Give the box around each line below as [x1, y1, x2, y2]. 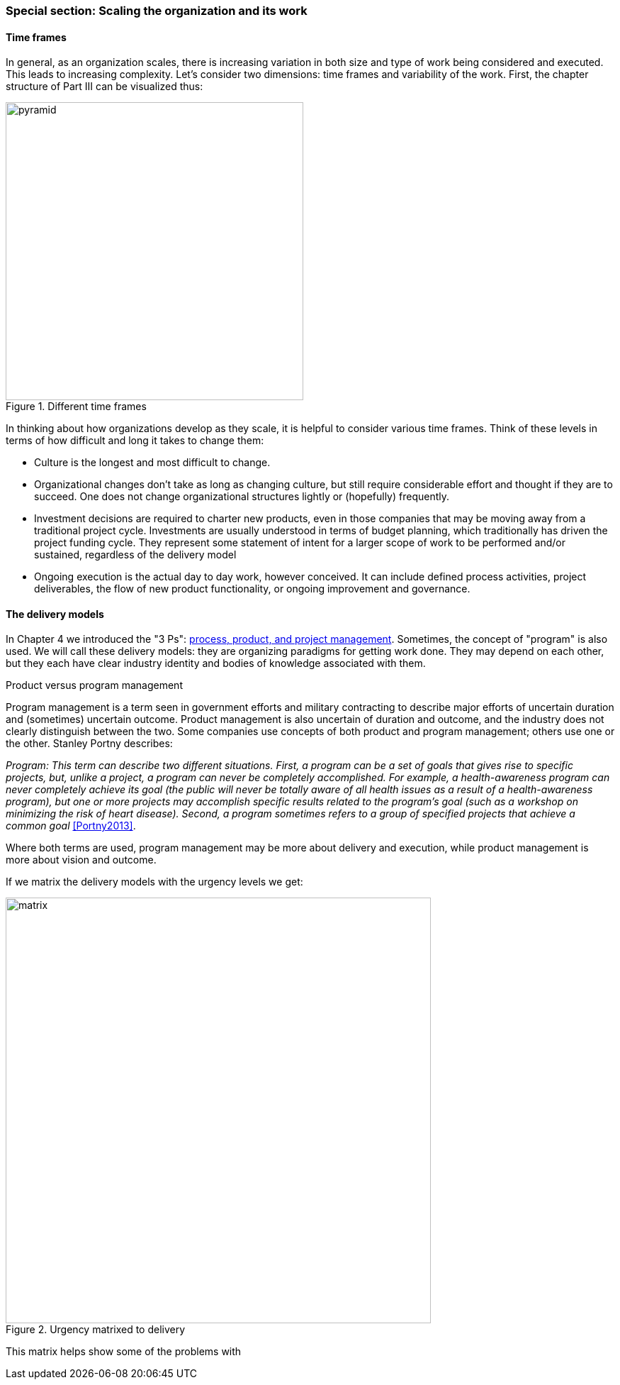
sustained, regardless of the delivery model [34, 548, 237, 561]
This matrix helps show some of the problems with [6, 1345, 242, 1358]
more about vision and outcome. [6, 854, 157, 866]
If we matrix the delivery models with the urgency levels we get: [6, 876, 303, 888]
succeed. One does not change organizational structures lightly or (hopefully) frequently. [34, 490, 450, 503]
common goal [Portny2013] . [6, 820, 136, 832]
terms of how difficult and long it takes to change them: [6, 434, 264, 447]
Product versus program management [6, 679, 183, 692]
